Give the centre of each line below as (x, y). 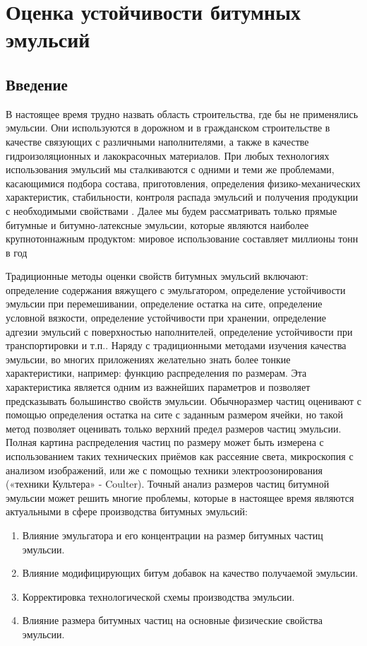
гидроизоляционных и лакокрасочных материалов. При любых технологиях (168, 155)
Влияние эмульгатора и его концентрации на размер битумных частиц (173, 535)
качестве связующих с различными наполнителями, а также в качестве (157, 141)
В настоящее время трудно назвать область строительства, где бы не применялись (182, 113)
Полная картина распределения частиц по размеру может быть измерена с (165, 442)
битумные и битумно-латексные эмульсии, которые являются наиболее (157, 224)
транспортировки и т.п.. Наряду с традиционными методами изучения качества (176, 345)
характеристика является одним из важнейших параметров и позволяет (158, 387)
